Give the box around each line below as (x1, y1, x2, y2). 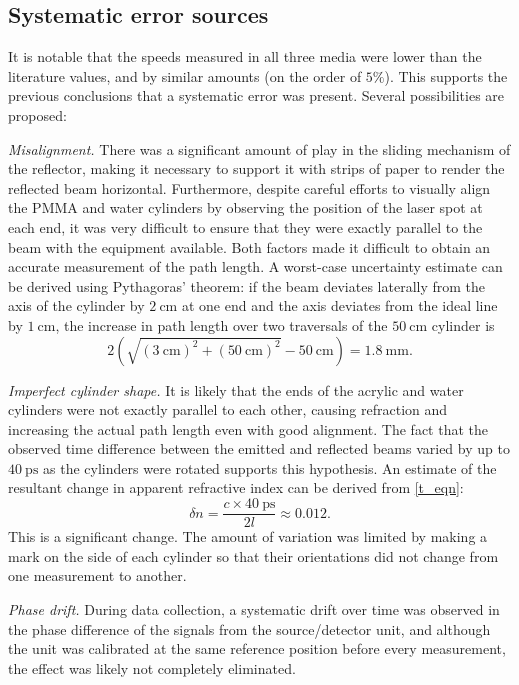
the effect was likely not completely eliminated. (8, 657, 296, 678)
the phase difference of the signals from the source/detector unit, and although (8, 618, 491, 639)
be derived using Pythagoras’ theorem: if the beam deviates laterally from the (8, 275, 486, 296)
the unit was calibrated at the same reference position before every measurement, (8, 638, 506, 659)
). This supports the (384, 65, 508, 86)
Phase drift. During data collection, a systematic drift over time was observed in (8, 598, 500, 619)
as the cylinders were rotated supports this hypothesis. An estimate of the (43, 457, 497, 478)
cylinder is (431, 314, 495, 335)
